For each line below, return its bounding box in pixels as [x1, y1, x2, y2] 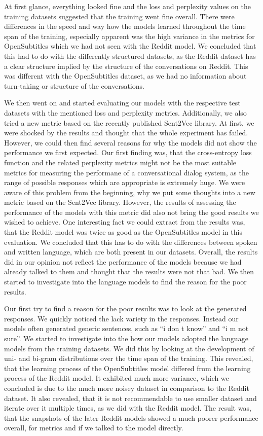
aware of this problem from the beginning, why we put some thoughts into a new [4, 187, 255, 197]
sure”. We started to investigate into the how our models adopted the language [4, 333, 248, 343]
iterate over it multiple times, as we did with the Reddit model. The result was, [4, 403, 251, 413]
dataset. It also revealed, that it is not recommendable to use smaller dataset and [4, 392, 257, 403]
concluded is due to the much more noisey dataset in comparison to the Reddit [4, 382, 249, 393]
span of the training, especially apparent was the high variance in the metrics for [4, 30, 255, 41]
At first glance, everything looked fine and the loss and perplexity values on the [4, 1, 251, 11]
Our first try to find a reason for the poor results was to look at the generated [4, 303, 247, 314]
